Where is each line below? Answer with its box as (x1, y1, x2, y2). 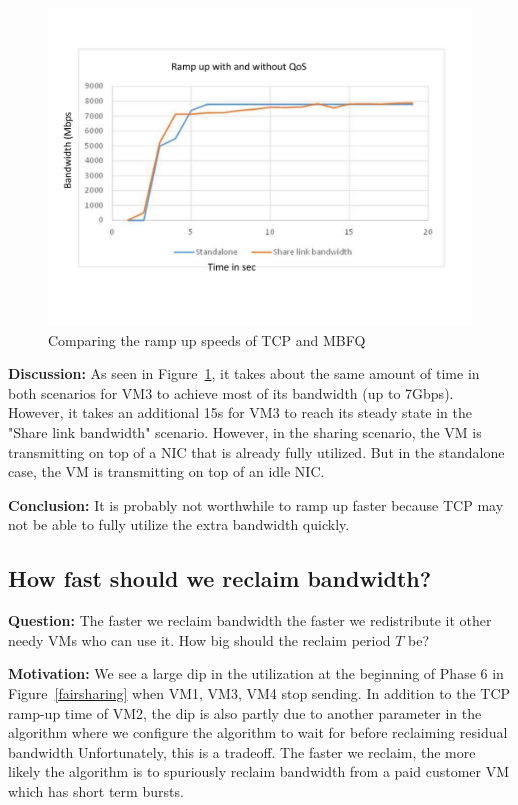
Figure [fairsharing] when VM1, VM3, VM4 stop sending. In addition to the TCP (8, 682, 511, 703)
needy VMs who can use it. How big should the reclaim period (8, 629, 391, 650)
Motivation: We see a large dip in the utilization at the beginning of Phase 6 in (8, 663, 504, 684)
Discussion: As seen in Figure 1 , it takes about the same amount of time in (8, 363, 480, 384)
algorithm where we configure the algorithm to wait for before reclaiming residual (8, 722, 508, 743)
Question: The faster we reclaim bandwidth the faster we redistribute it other (8, 610, 492, 631)
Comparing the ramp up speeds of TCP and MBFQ (48, 329, 366, 350)
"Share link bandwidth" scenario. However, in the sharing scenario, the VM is (8, 421, 482, 442)
